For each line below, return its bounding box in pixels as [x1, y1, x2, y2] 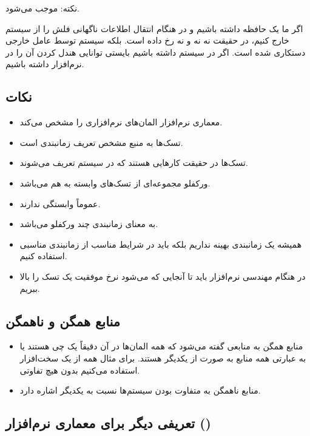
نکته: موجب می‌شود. [5, 2, 79, 14]
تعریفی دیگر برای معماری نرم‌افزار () [5, 414, 211, 432]
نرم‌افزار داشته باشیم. [5, 58, 84, 70]
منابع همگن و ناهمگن [5, 311, 121, 330]
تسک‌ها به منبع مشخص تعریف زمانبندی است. [19, 136, 183, 148]
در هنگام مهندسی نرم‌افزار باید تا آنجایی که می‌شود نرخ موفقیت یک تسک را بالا [19, 269, 306, 282]
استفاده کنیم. [19, 249, 67, 262]
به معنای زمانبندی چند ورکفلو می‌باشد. [19, 217, 158, 230]
